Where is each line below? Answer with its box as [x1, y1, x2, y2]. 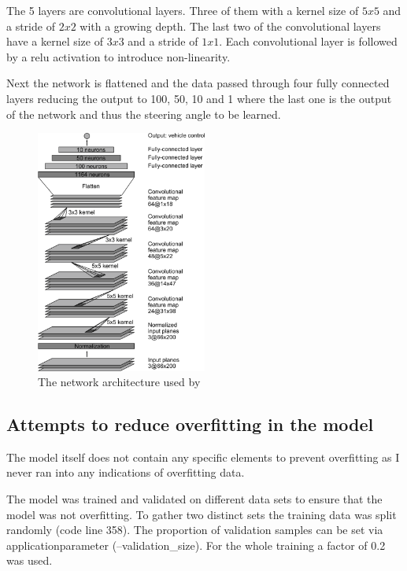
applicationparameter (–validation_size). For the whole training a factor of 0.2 [6, 536, 386, 553]
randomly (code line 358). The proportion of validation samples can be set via [6, 521, 383, 538]
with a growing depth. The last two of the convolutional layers [80, 17, 381, 34]
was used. [6, 552, 53, 569]
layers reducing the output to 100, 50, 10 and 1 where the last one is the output [6, 90, 392, 106]
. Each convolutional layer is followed [219, 33, 398, 50]
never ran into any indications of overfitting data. [6, 464, 245, 481]
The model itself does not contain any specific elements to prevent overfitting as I [6, 448, 400, 465]
